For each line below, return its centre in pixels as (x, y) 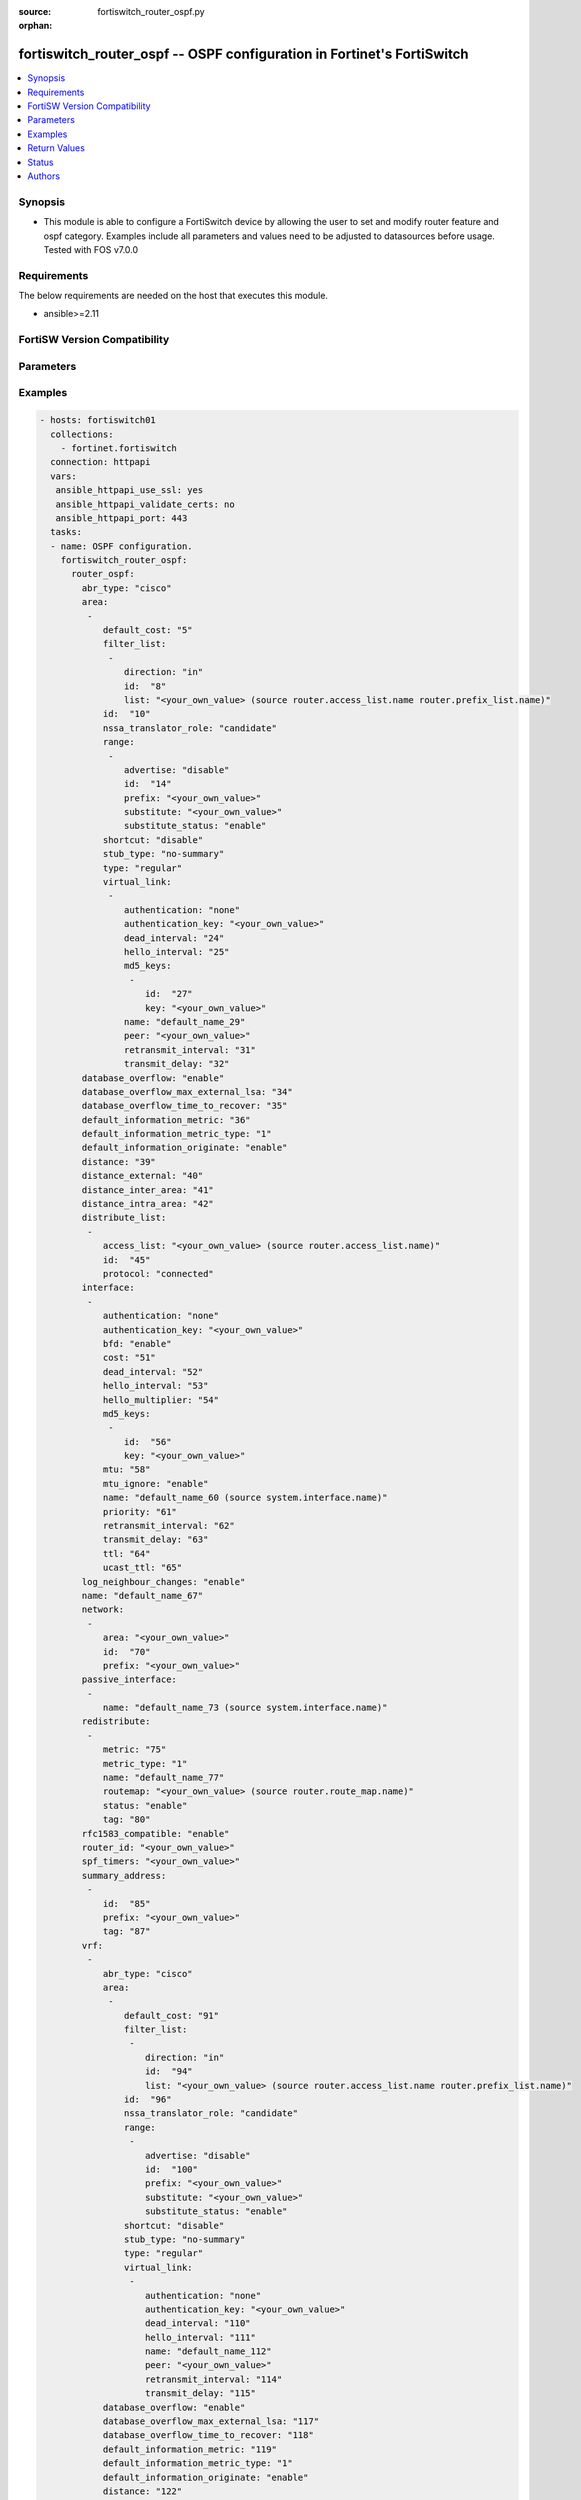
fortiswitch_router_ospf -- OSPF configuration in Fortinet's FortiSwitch (243, 54)
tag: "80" (126, 1819)
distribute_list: (124, 1218)
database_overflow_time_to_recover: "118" (208, 2435)
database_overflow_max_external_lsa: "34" (187, 1091)
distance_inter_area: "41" (147, 1189)
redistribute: (116, 1721)
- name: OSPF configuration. (122, 546)
